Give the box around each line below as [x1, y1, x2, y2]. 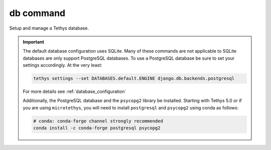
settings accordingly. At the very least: [23, 62, 102, 68]
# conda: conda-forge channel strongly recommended [33, 118, 163, 124]
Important [23, 39, 45, 45]
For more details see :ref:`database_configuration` [23, 88, 126, 95]
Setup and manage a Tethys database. [9, 25, 89, 31]
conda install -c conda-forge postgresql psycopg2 [33, 125, 161, 131]
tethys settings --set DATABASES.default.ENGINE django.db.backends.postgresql [33, 76, 235, 81]
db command [9, 8, 66, 19]
